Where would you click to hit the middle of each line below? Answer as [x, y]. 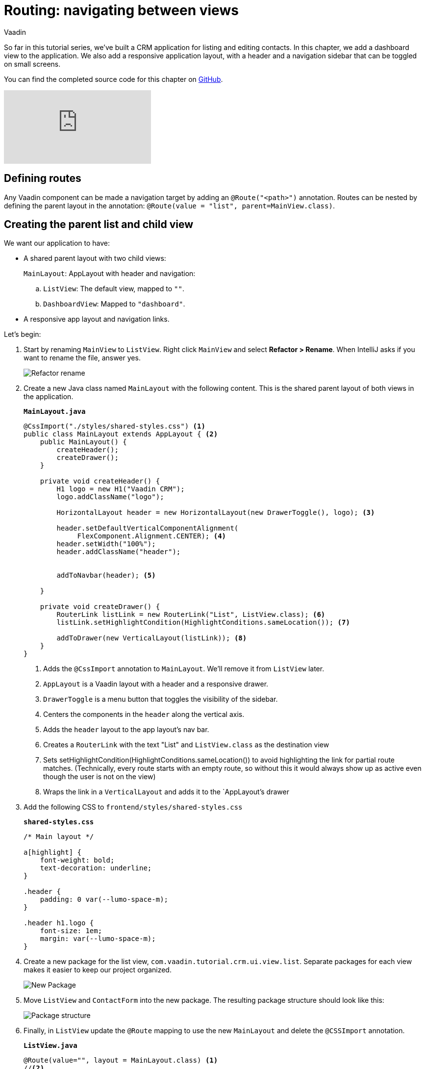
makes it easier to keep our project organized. [98, 970]
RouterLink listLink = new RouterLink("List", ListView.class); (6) [191, 615]
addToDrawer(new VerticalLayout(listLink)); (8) [152, 638]
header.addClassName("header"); [119, 552]
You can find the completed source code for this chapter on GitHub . [113, 79]
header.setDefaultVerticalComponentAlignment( [148, 528]
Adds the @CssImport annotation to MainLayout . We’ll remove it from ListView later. [184, 669]
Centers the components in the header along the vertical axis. [144, 714]
